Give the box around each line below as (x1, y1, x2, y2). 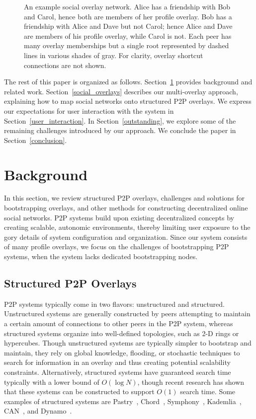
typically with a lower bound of (4, 376, 99, 387)
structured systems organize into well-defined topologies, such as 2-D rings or (4, 328, 239, 338)
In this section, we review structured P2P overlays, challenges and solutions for (4, 193, 245, 203)
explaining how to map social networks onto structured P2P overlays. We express (4, 96, 252, 106)
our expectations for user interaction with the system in (4, 105, 174, 116)
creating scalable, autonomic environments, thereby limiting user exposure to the (4, 222, 251, 232)
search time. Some (180, 386, 236, 397)
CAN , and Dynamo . (4, 406, 72, 416)
